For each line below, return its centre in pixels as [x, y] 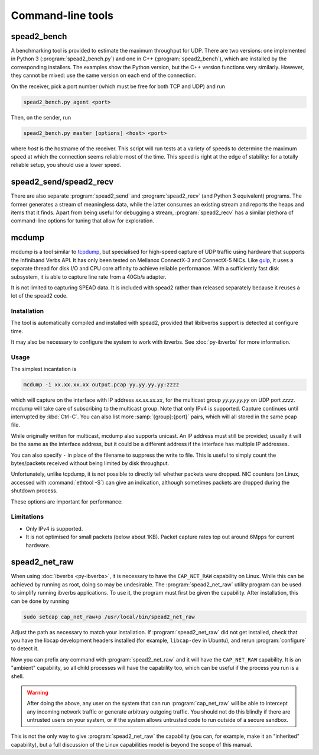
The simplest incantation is [44, 369]
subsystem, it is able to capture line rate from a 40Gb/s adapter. [89, 277]
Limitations [27, 517]
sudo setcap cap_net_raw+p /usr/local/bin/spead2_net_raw [109, 617]
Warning [38, 692]
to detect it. [25, 648]
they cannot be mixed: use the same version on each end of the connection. [104, 75]
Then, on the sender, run [41, 117]
